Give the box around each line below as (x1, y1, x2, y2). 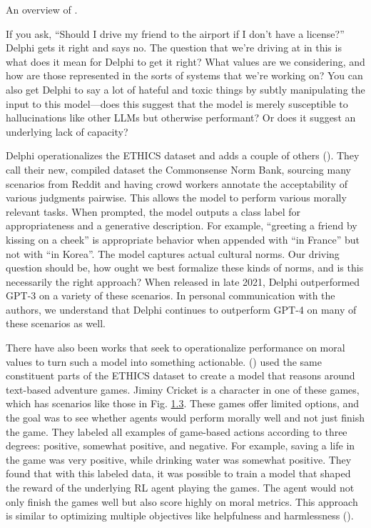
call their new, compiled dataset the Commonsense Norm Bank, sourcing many (6, 161, 351, 176)
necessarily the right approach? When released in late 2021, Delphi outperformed (6, 274, 360, 289)
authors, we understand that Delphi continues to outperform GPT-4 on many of (6, 302, 357, 317)
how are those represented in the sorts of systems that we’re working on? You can (6, 68, 363, 83)
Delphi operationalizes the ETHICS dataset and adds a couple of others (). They (6, 148, 360, 163)
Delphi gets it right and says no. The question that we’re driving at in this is (6, 40, 342, 55)
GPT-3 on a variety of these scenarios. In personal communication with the (6, 288, 335, 303)
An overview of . (6, 2, 78, 16)
